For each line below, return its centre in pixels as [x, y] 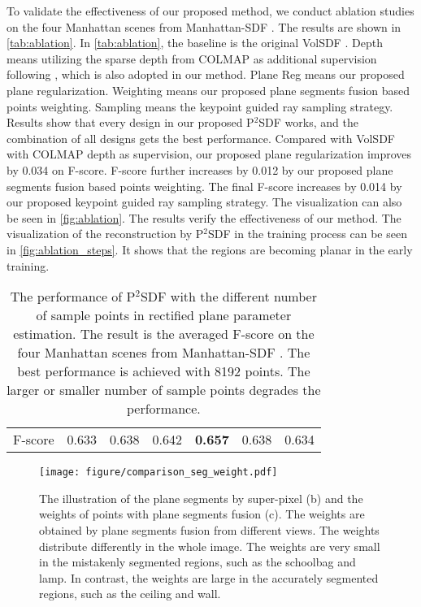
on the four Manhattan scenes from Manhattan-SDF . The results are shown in [204, 26]
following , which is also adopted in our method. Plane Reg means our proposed [206, 74]
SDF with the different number [228, 297]
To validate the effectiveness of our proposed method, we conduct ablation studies [210, 11]
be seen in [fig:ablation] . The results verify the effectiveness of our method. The [204, 217]
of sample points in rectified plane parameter [164, 315]
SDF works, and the [308, 122]
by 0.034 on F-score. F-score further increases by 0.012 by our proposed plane [200, 169]
